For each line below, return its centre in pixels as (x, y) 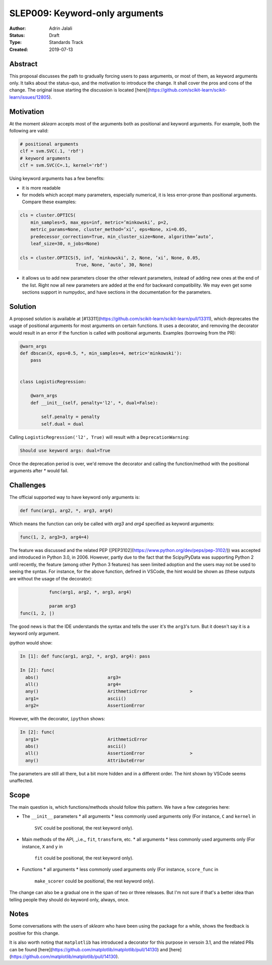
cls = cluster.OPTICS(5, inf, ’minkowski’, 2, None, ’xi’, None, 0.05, (110, 258)
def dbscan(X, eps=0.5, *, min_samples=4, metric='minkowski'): (101, 353)
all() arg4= (73, 684)
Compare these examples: (49, 202)
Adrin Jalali (61, 28)
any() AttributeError (85, 760)
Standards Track (66, 42)
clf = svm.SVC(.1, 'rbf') (52, 151)
